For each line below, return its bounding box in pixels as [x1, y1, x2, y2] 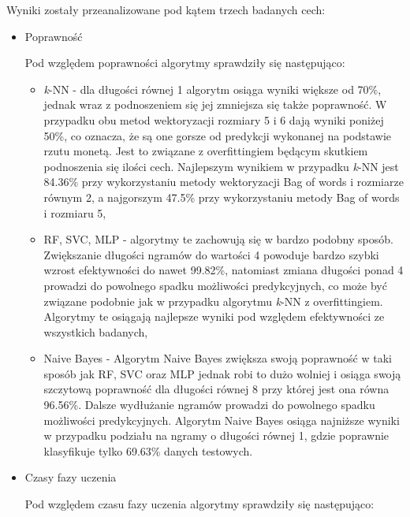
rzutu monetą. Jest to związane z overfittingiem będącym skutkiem [43, 143, 368, 159]
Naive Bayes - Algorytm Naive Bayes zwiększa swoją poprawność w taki [43, 350, 392, 366]
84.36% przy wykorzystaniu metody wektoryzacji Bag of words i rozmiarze [43, 173, 404, 190]
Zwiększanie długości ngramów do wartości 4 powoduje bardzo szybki [43, 246, 379, 262]
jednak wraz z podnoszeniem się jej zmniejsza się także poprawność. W [43, 96, 387, 113]
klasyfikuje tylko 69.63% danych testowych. [43, 442, 253, 459]
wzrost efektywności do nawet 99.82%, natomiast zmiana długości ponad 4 [43, 262, 404, 278]
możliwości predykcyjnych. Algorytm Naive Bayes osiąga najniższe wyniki [43, 411, 400, 428]
